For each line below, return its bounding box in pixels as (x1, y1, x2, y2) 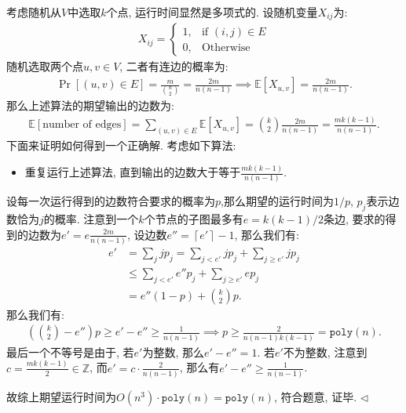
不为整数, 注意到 (283, 343, 368, 360)
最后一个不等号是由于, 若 (6, 343, 134, 360)
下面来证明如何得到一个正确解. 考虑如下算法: (6, 137, 236, 154)
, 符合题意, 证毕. (274, 388, 357, 404)
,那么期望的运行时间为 (221, 193, 334, 209)
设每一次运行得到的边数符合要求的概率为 (6, 193, 215, 209)
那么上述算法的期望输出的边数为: (6, 97, 174, 114)
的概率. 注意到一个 (43, 211, 139, 227)
